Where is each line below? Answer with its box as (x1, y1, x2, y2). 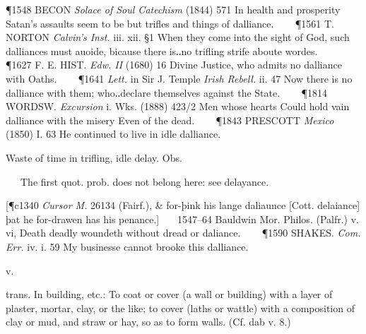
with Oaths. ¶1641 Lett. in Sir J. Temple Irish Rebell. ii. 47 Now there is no (6, 71, 353, 85)
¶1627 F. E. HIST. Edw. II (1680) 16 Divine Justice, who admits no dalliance (6, 57, 342, 72)
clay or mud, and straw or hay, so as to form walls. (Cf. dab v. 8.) (6, 314, 291, 329)
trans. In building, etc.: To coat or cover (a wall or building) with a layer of (6, 287, 333, 302)
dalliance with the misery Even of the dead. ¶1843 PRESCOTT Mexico (6, 112, 334, 127)
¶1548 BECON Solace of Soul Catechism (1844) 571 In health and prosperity (6, 2, 341, 16)
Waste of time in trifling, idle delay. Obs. (6, 150, 182, 165)
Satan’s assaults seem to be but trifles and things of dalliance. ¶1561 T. (6, 16, 334, 30)
